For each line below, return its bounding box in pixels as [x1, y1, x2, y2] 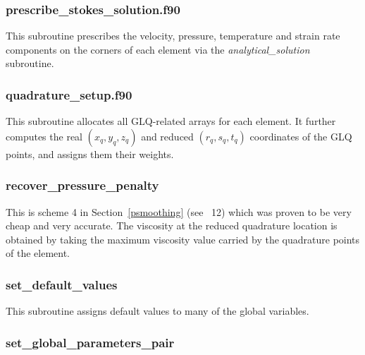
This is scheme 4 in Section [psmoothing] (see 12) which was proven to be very [6, 204, 352, 219]
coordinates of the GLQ [249, 128, 352, 143]
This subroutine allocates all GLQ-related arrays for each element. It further [6, 114, 336, 128]
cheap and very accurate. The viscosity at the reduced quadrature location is [6, 218, 338, 233]
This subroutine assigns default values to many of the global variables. [6, 303, 309, 318]
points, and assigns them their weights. [6, 146, 174, 161]
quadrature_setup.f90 [6, 85, 132, 103]
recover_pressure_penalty [6, 176, 159, 194]
